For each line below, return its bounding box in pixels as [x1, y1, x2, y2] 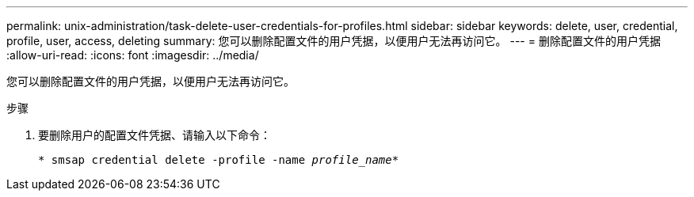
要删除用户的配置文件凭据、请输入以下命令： [38, 128, 271, 142]
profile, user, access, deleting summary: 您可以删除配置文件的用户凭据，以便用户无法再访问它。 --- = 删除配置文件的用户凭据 [6, 34, 661, 47]
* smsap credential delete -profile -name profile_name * [38, 153, 399, 166]
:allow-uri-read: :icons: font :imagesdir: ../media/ [6, 48, 259, 62]
